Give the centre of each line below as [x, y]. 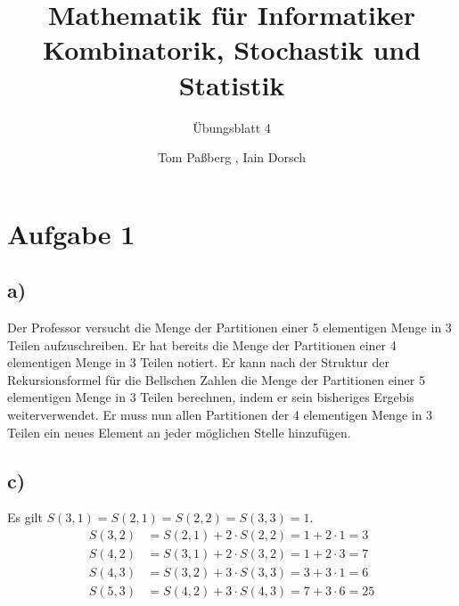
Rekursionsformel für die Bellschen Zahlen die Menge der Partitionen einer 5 [216, 379]
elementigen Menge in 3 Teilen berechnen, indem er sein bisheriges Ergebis [211, 397]
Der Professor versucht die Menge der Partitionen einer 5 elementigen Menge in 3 [229, 328]
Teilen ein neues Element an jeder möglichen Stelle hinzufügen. [179, 432]
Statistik [232, 84]
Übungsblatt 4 [232, 127]
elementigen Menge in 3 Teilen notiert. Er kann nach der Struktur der [199, 362]
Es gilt [25, 517]
